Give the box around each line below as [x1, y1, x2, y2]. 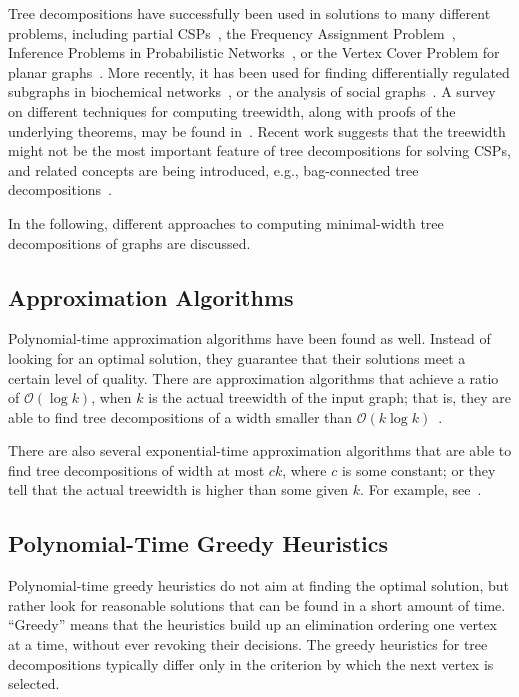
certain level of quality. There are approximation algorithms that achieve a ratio [8, 367, 499, 388]
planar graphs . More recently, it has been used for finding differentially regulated [8, 61, 510, 82]
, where [282, 459, 327, 480]
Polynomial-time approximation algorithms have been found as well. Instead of [8, 328, 491, 349]
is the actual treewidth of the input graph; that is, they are [148, 387, 511, 408]
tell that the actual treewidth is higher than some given [8, 479, 349, 500]
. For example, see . [360, 479, 482, 500]
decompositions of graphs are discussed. [8, 232, 251, 253]
